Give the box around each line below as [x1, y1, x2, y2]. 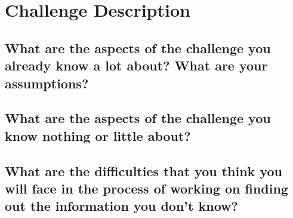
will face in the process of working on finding [5, 179, 288, 197]
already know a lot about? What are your [5, 56, 268, 75]
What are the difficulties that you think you [5, 161, 282, 180]
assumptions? [5, 73, 89, 92]
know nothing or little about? [5, 126, 191, 145]
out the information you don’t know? [5, 196, 238, 215]
